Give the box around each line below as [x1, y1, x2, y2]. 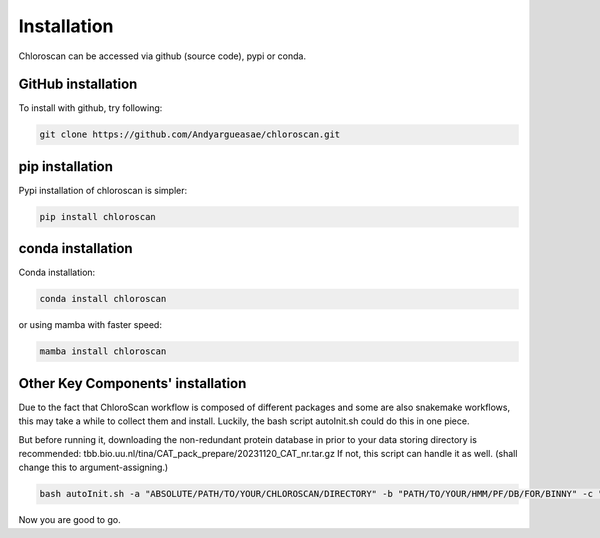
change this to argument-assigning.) [18, 461, 169, 474]
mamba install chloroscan [39, 346, 167, 357]
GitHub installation [18, 76, 138, 93]
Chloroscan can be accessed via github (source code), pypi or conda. [18, 50, 307, 62]
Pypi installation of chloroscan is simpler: [18, 184, 188, 196]
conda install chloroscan [39, 293, 167, 305]
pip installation [18, 158, 114, 175]
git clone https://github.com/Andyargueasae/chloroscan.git [39, 129, 341, 140]
